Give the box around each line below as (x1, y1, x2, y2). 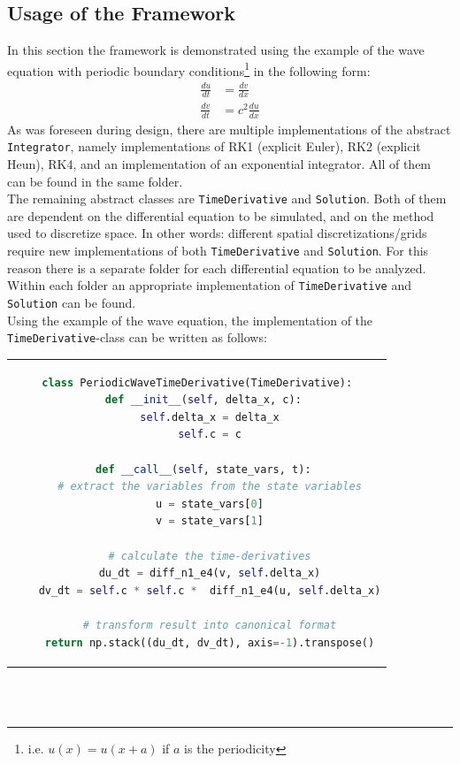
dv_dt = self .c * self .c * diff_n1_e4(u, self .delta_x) (38, 584, 381, 597)
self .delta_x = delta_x (140, 410, 280, 424)
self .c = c (178, 428, 241, 441)
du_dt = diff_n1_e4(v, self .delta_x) (98, 567, 321, 580)
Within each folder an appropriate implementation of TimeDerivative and (7, 276, 412, 294)
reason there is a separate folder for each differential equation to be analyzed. (7, 258, 426, 277)
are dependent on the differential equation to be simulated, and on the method (7, 206, 434, 225)
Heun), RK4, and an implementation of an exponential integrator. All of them (7, 155, 432, 173)
